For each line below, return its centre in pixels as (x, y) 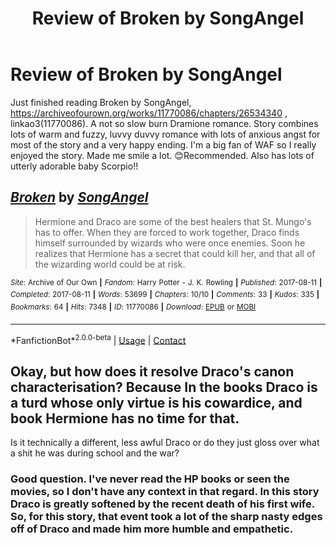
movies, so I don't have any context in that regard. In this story (165, 492)
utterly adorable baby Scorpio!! (74, 166)
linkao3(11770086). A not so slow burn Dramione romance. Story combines (164, 123)
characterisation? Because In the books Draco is (164, 387)
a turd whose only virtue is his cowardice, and (156, 402)
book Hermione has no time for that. (125, 418)
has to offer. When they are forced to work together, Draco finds (167, 232)
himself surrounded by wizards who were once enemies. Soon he (170, 243)
